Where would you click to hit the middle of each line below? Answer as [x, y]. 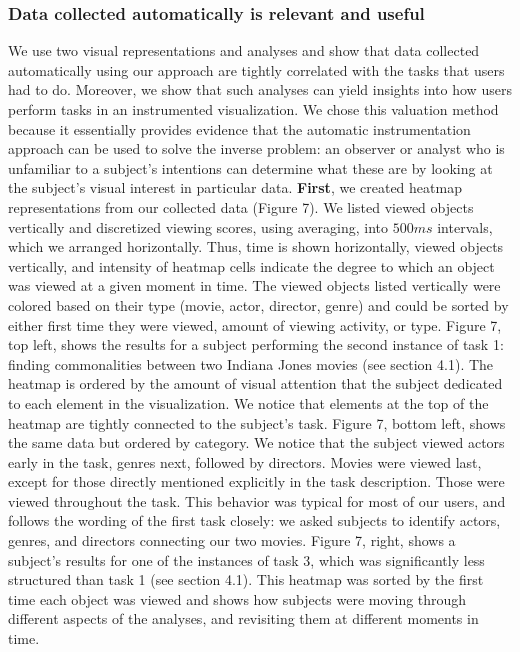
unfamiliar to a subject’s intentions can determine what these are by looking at [250, 167]
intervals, [465, 226]
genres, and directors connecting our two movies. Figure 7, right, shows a [232, 540]
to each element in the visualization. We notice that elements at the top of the [248, 402]
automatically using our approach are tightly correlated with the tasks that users [256, 69]
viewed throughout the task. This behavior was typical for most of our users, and [257, 500]
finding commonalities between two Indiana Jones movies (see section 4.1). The [251, 363]
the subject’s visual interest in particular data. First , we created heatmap [235, 187]
